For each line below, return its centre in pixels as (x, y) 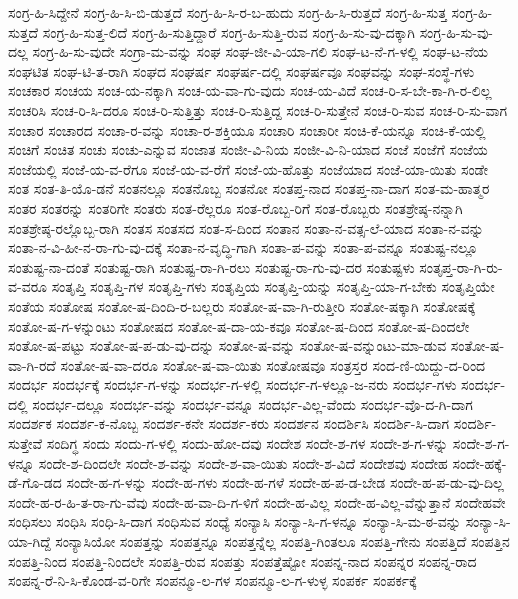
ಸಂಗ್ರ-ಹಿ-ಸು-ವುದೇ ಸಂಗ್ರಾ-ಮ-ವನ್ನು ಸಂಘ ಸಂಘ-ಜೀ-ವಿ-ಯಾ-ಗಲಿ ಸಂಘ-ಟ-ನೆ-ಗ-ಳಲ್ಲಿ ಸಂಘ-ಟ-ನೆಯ (260, 51)
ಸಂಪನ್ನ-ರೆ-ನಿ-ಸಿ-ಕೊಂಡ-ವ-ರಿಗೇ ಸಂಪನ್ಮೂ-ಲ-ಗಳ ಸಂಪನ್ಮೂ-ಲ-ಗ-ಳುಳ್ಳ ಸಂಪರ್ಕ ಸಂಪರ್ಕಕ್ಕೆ (212, 580)
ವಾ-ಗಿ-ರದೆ (32, 364)
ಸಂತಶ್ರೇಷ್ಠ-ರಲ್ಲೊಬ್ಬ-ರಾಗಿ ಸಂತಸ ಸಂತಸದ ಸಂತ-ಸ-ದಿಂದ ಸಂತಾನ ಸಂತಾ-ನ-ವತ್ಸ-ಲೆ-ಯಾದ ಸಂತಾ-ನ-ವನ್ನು (246, 227)
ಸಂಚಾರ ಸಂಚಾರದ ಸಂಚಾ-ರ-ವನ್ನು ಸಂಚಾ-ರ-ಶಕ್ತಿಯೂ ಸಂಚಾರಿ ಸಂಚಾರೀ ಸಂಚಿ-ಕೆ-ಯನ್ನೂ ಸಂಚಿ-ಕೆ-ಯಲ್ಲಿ (247, 129)
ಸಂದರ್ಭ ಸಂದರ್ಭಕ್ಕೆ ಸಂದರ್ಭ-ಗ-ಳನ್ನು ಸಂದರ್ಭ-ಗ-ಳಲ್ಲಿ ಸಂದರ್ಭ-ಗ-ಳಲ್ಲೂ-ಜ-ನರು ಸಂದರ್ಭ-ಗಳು (232, 384)
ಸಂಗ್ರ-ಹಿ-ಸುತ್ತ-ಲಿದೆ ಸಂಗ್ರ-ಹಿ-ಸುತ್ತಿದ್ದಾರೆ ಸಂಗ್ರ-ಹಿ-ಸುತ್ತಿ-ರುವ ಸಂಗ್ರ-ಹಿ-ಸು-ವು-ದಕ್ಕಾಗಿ (229, 31)
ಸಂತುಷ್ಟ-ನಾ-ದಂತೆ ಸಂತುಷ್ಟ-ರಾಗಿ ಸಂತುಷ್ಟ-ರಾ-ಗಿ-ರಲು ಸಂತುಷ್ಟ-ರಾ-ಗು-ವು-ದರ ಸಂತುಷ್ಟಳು (211, 266)
